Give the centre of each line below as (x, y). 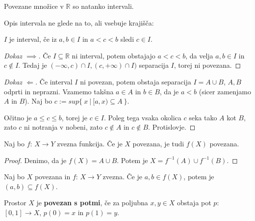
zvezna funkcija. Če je (90, 143)
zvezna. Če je (122, 177)
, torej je (75, 117)
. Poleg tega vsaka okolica (143, 117)
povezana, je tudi (158, 143)
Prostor (15, 203)
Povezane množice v (34, 6)
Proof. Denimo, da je (35, 160)
